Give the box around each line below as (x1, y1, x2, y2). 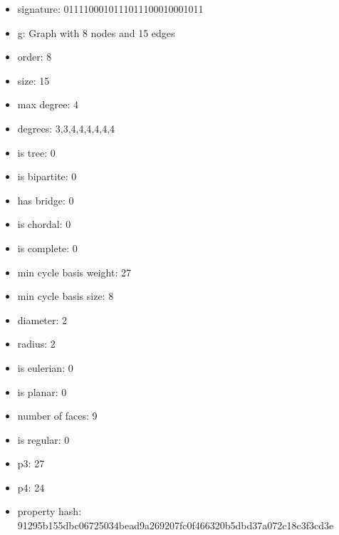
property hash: (17, 504, 82, 519)
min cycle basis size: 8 (17, 289, 114, 303)
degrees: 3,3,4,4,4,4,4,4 (17, 120, 115, 135)
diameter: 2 (17, 312, 68, 327)
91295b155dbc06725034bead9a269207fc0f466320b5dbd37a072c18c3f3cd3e (17, 518, 334, 533)
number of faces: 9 (17, 408, 98, 423)
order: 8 (17, 49, 52, 64)
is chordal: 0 (17, 217, 71, 232)
